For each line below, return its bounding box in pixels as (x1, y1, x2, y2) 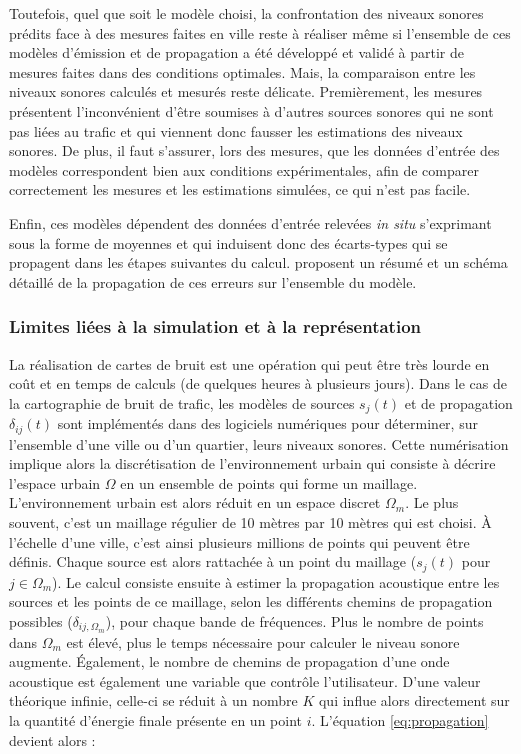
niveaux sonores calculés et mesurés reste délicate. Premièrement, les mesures (9, 81, 483, 102)
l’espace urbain (9, 472, 101, 493)
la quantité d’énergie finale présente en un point (9, 710, 303, 731)
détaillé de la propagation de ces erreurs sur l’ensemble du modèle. (9, 271, 417, 292)
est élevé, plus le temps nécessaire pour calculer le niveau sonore (66, 631, 460, 652)
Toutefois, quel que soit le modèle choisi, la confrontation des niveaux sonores (9, 3, 484, 23)
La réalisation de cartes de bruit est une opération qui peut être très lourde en (9, 353, 490, 374)
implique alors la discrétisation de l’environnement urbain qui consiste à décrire (9, 453, 496, 474)
